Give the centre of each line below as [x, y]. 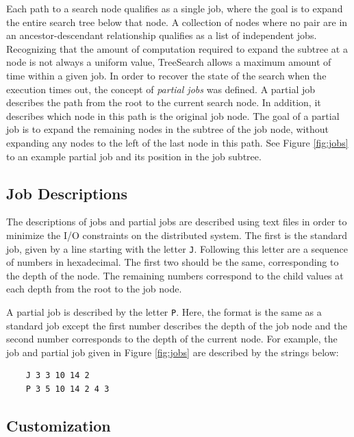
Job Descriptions [67, 193]
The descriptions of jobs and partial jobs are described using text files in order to [177, 222]
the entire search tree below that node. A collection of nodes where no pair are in [177, 22]
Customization [59, 425]
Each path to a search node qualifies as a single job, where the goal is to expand [175, 8]
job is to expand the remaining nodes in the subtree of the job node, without [167, 129]
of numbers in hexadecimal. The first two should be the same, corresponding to [173, 262]
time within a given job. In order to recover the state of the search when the [166, 75]
